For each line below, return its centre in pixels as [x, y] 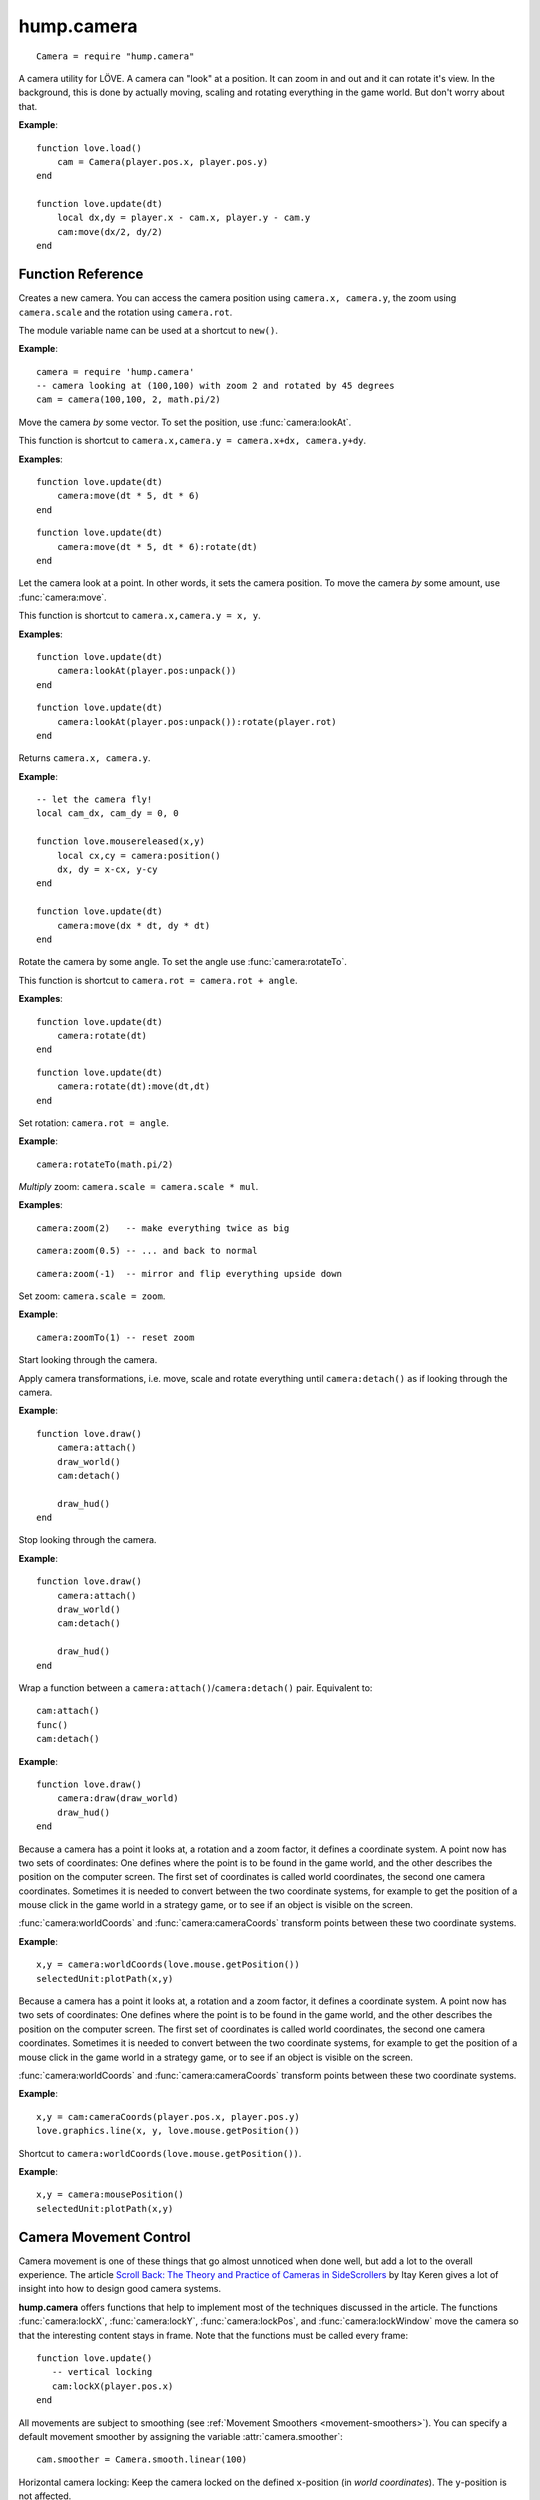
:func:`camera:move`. [62, 597]
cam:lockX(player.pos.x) [112, 2386]
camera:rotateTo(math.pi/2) [105, 1164]
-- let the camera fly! [94, 799]
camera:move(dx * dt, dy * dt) [133, 925]
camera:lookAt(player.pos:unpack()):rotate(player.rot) [196, 721]
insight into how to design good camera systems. [120, 2289]
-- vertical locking [102, 2372]
